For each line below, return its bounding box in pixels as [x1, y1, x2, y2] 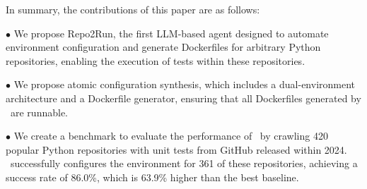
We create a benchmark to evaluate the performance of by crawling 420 [13, 128, 328, 143]
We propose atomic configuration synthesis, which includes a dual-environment [13, 77, 356, 92]
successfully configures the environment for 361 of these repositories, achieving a [10, 156, 358, 171]
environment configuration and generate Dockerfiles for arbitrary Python [6, 39, 321, 54]
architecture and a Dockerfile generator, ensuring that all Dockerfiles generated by [6, 90, 361, 105]
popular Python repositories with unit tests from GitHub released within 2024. [6, 142, 347, 157]
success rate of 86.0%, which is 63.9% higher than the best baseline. [6, 169, 299, 184]
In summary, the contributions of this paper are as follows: [6, 2, 260, 16]
